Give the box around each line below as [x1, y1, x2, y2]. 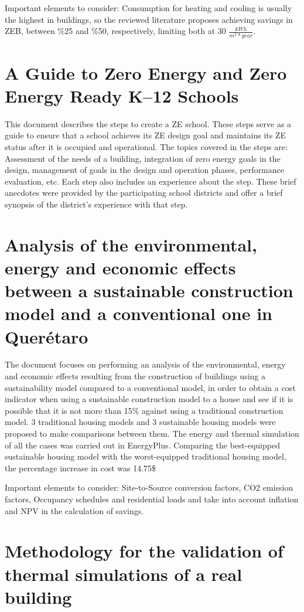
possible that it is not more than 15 [5, 404, 132, 416]
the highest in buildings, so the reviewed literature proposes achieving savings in [5, 13, 293, 25]
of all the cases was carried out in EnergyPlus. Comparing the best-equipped [5, 438, 280, 451]
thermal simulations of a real [5, 562, 242, 586]
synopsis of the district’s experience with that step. [5, 198, 188, 210]
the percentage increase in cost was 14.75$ [5, 461, 156, 474]
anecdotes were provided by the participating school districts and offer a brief [5, 186, 283, 199]
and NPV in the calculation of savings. [5, 504, 144, 516]
